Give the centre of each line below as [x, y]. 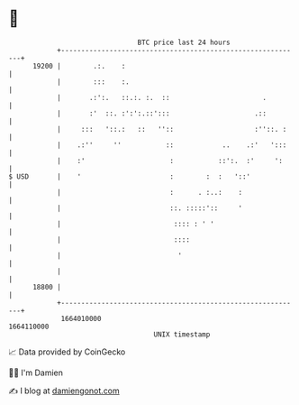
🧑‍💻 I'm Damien [36, 373]
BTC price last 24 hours [184, 42]
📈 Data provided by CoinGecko [67, 352]
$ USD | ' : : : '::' [130, 176]
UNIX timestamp [182, 334]
